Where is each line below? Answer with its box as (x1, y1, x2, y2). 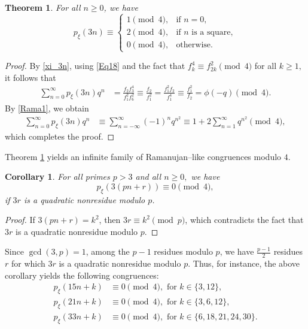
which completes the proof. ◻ (5, 130, 115, 142)
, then (99, 213, 121, 226)
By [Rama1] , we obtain (5, 101, 89, 114)
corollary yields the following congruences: (5, 268, 159, 281)
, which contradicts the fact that (185, 213, 304, 226)
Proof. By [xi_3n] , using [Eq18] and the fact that (5, 59, 185, 72)
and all (135, 170, 161, 183)
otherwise (176, 40, 211, 49)
